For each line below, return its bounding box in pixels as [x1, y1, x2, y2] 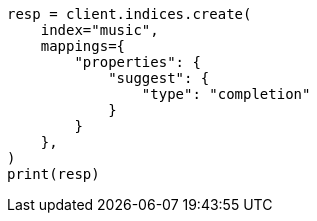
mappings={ [40, 38, 126, 54]
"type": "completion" [141, 86, 311, 102]
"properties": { [74, 54, 201, 70]
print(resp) [7, 166, 100, 182]
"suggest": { [108, 70, 210, 86]
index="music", [40, 22, 159, 38]
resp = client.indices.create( [7, 6, 252, 22]
